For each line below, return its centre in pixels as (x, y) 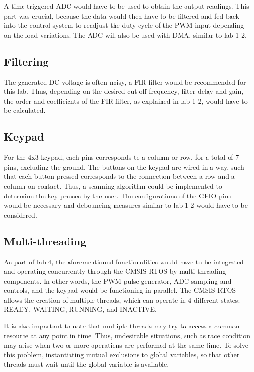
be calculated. (25, 110)
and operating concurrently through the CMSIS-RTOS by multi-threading (115, 271)
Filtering (26, 61)
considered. (21, 214)
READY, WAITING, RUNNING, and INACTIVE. (80, 309)
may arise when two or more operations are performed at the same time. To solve (126, 345)
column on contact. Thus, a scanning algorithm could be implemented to (113, 186)
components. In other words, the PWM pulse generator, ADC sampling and (118, 280)
